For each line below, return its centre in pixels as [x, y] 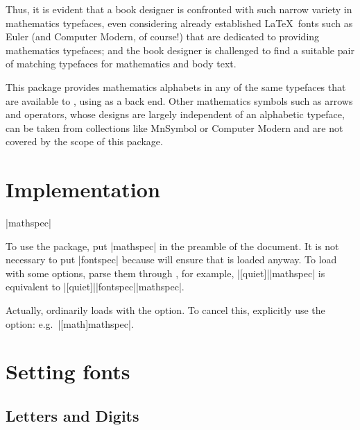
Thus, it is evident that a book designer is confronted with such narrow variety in [179, 9]
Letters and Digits [72, 415]
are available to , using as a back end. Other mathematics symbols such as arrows [179, 100]
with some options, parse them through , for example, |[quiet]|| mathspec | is [165, 273]
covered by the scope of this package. [84, 141]
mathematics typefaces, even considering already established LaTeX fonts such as [179, 23]
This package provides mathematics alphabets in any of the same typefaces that [176, 86]
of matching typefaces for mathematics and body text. [121, 64]
